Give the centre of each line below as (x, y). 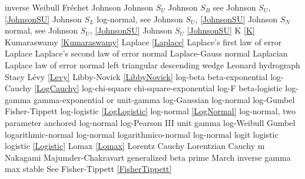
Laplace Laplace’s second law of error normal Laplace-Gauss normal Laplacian (146, 53)
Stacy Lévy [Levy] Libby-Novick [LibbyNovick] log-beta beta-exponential (136, 76)
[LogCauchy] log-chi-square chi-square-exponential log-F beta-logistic (158, 88)
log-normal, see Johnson (140, 19)
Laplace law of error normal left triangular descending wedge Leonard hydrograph (152, 64)
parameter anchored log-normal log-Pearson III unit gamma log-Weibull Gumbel (150, 122)
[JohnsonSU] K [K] (221, 30)
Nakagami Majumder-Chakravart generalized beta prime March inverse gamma (148, 157)
